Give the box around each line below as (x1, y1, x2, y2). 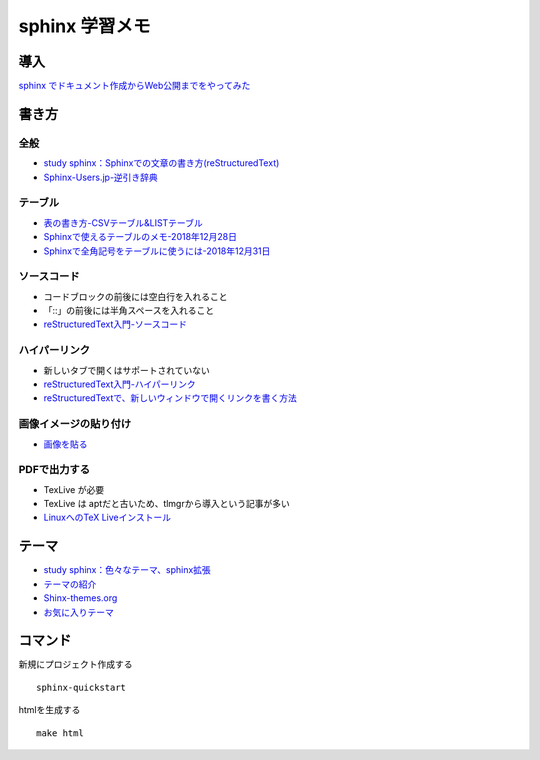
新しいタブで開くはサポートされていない (43, 364, 210, 376)
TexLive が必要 (43, 483, 105, 495)
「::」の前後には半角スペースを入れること (43, 305, 215, 317)
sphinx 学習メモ (18, 15, 151, 37)
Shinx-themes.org (43, 592, 118, 604)
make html (36, 727, 84, 739)
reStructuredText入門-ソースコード (43, 318, 187, 330)
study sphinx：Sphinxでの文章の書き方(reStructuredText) (43, 157, 280, 169)
